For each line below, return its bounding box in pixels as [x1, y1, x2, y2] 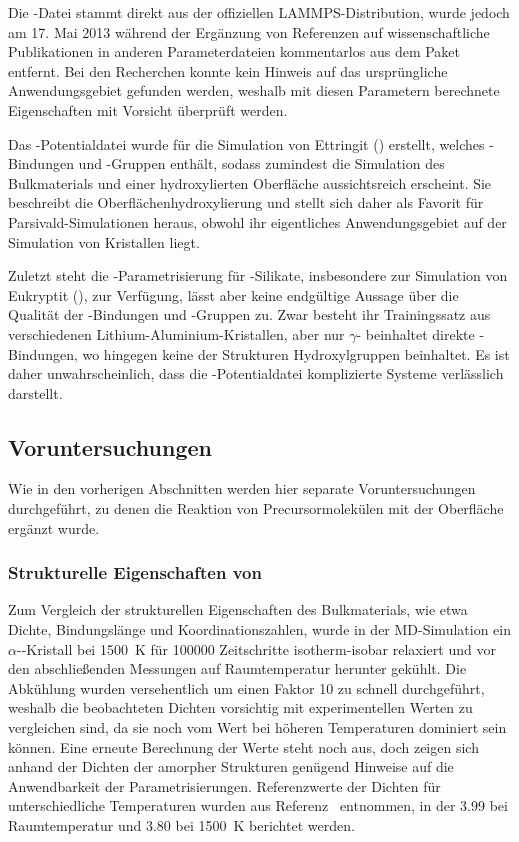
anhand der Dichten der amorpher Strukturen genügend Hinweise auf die [8, 756, 454, 777]
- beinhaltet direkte [356, 323, 475, 344]
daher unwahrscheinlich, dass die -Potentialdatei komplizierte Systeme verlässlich [8, 363, 504, 384]
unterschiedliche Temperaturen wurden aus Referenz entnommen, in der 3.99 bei [8, 795, 508, 816]
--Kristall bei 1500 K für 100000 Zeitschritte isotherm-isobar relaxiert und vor [16, 638, 496, 659]
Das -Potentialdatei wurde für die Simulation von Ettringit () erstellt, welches [8, 133, 485, 154]
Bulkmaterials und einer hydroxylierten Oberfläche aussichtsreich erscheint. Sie [8, 172, 492, 193]
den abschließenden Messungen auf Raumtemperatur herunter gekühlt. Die [8, 658, 467, 679]
